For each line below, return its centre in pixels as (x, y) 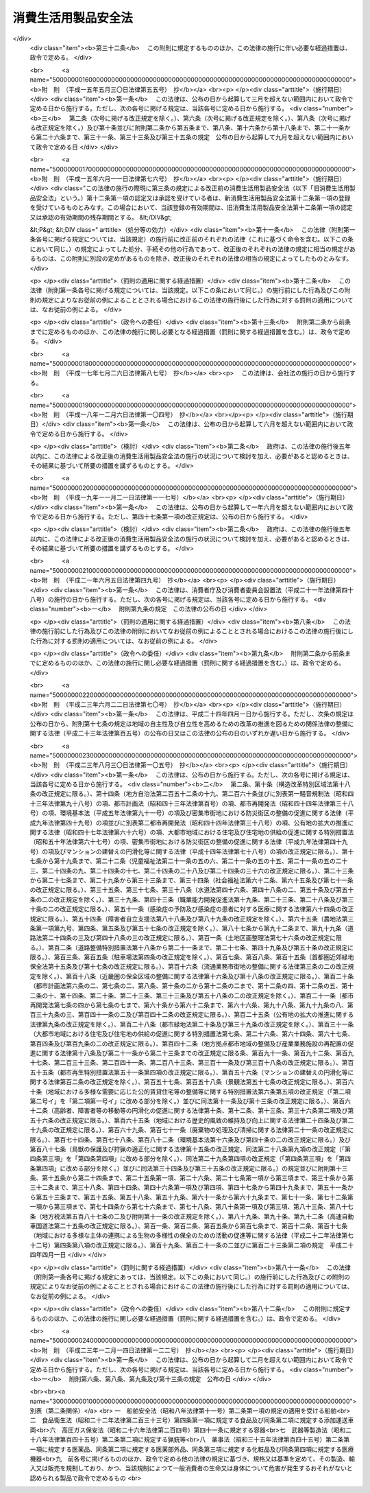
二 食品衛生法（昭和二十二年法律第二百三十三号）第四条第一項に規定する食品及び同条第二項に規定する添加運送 (189, 1420)
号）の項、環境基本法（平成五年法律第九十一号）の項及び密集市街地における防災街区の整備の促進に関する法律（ (189, 813)
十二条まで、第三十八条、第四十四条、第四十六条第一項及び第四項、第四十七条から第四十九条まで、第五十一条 (191, 1188)
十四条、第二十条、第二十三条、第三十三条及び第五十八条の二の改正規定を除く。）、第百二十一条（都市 (210, 996)
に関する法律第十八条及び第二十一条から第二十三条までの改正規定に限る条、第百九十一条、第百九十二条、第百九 (195, 1053)
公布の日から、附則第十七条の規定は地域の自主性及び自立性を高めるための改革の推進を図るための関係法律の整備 (189, 723)
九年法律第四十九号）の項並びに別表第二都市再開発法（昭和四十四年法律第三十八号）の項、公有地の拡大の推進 (192, 823)
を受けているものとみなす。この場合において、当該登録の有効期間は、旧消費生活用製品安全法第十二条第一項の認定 (191, 208)
